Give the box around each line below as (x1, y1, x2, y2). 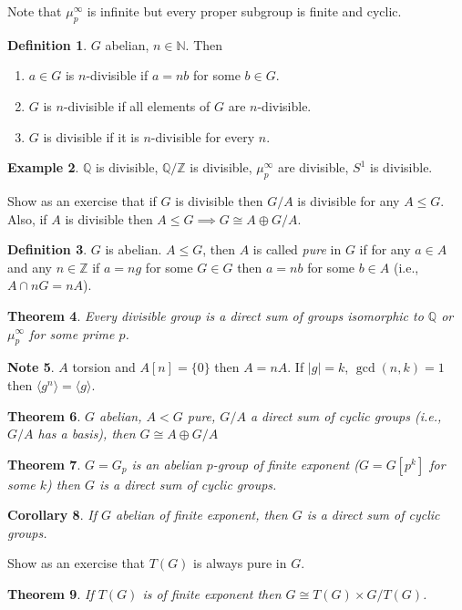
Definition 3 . (7, 240, 87, 259)
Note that (7, 2, 62, 20)
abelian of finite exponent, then (115, 505, 288, 524)
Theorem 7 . (7, 454, 81, 473)
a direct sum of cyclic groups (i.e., (250, 406, 442, 425)
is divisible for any (297, 191, 400, 210)
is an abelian (131, 454, 202, 473)
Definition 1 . (7, 35, 87, 54)
